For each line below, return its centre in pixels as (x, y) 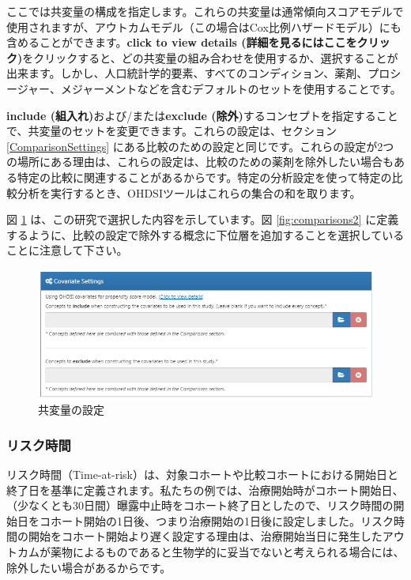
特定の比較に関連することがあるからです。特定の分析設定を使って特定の (204, 177)
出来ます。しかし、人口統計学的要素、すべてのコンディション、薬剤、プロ (198, 73)
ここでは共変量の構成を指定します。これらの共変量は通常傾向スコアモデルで (205, 11)
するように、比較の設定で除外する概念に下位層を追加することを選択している (205, 234)
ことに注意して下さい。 (67, 250)
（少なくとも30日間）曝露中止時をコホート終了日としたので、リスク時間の (200, 505)
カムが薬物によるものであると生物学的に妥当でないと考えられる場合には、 (211, 551)
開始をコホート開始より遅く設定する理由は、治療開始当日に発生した (205, 536)
